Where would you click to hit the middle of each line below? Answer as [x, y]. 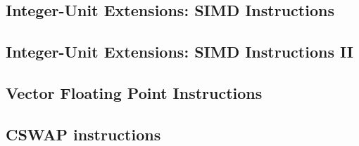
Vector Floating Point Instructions [134, 92]
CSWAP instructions [83, 134]
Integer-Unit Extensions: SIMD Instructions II [179, 52]
